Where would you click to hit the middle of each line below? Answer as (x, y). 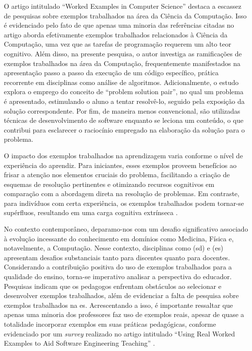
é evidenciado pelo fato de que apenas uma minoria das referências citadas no (119, 25)
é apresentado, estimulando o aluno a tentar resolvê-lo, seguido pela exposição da (124, 101)
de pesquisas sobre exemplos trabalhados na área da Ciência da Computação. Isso (125, 15)
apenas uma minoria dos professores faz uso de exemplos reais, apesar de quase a (124, 314)
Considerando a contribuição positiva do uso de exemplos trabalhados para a (118, 267)
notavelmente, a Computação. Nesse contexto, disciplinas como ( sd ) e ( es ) (114, 248)
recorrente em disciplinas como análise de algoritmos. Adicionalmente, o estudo (121, 82)
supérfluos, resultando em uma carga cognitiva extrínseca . (91, 212)
